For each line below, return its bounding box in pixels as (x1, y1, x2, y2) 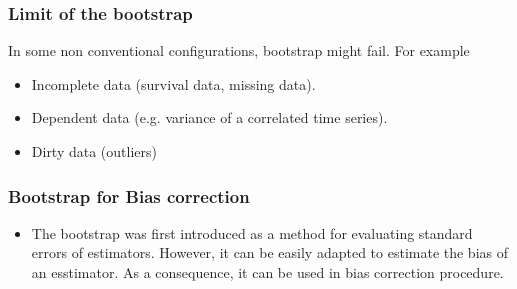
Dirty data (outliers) (31, 141, 157, 161)
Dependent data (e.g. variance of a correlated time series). (31, 107, 388, 128)
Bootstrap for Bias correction (8, 183, 250, 208)
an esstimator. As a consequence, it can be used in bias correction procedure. (31, 262, 504, 282)
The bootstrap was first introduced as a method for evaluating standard (31, 222, 473, 243)
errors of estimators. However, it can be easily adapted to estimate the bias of (31, 242, 509, 263)
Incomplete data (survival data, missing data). (31, 73, 316, 94)
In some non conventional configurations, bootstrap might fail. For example (8, 40, 470, 61)
